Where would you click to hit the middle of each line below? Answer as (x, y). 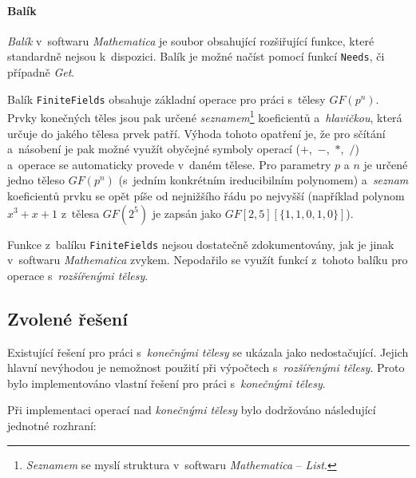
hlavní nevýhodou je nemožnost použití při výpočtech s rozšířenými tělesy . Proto (206, 367)
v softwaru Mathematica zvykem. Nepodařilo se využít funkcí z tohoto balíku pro (208, 260)
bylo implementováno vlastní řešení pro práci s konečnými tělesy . (166, 383)
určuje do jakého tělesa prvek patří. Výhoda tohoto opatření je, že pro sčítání (196, 133)
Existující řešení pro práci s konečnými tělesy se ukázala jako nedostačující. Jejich (208, 352)
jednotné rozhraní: (52, 425)
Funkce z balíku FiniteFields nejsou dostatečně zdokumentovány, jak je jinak (201, 244)
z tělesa (80, 213)
